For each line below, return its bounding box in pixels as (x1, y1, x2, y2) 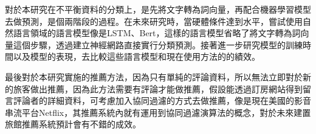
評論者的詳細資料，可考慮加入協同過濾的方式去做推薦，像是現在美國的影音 (13, 94, 311, 107)
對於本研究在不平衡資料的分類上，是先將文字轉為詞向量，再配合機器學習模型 (5, 3, 311, 15)
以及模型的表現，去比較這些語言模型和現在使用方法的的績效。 (13, 50, 260, 63)
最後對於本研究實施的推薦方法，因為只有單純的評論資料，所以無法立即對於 (5, 70, 303, 83)
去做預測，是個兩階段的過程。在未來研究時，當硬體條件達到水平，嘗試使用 (5, 14, 303, 27)
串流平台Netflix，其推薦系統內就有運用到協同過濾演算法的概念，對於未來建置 (5, 106, 311, 118)
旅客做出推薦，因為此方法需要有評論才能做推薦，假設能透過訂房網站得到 (13, 82, 303, 95)
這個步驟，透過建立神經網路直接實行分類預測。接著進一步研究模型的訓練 (13, 38, 303, 51)
